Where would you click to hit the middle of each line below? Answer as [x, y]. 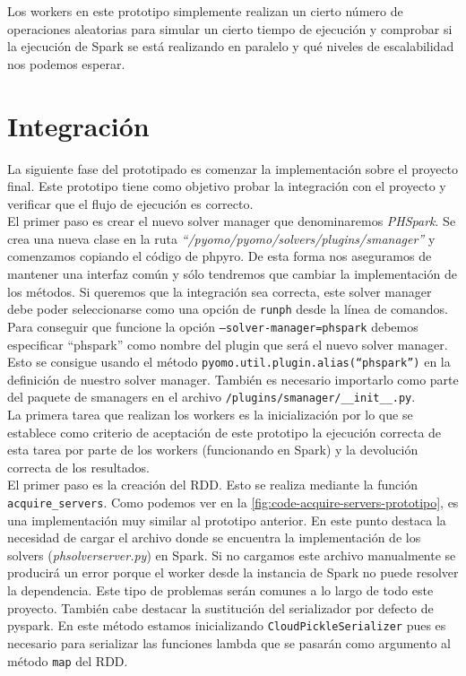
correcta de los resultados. [78, 467]
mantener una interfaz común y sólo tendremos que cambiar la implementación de [232, 274]
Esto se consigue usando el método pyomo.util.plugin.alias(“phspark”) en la [229, 362]
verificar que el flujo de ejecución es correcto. [130, 203]
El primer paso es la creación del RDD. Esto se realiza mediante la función [212, 485]
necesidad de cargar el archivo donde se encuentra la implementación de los [214, 537]
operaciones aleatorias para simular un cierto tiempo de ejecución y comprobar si [230, 28]
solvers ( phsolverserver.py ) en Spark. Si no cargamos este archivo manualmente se [232, 555]
